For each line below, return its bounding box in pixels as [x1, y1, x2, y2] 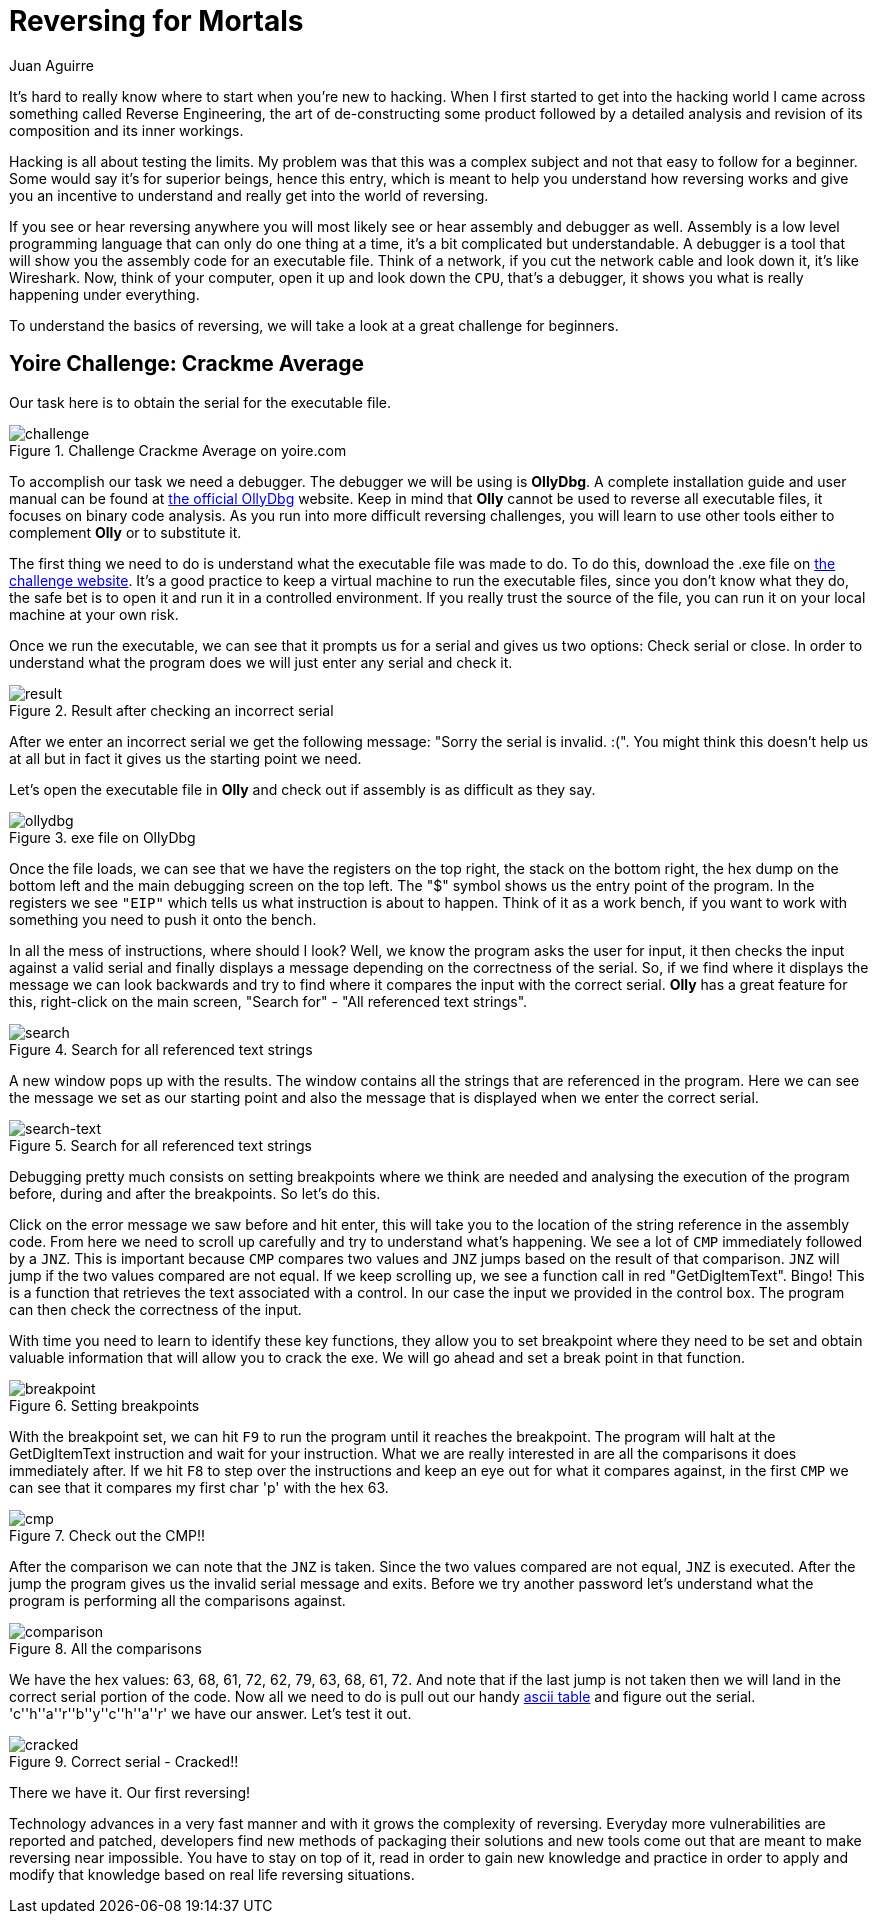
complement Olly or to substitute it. [9, 523, 242, 541]
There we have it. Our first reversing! [9, 1783, 251, 1801]
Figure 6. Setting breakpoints [9, 1396, 200, 1414]
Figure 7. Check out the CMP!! [9, 1526, 206, 1544]
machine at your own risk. [9, 605, 179, 623]
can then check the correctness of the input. [9, 1300, 302, 1318]
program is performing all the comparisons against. [9, 1591, 346, 1609]
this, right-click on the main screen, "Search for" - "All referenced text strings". [9, 992, 528, 1010]
